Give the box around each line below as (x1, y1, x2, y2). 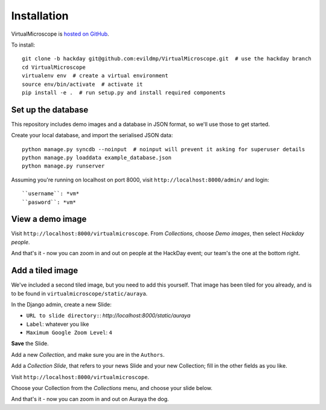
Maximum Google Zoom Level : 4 (26, 329, 113, 336)
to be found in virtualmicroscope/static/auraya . (11, 290, 148, 297)
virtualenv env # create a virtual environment (22, 73, 168, 79)
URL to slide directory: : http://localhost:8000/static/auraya (26, 312, 191, 319)
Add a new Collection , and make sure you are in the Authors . (11, 351, 165, 358)
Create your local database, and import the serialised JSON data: (11, 132, 173, 139)
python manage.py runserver (22, 163, 105, 169)
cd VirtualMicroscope (22, 63, 86, 71)
